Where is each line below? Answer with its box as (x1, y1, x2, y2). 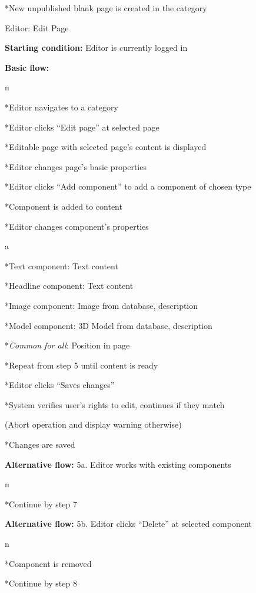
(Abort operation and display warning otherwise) (5, 418, 182, 431)
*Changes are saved (5, 438, 75, 451)
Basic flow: (5, 61, 49, 73)
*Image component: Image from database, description (5, 299, 198, 311)
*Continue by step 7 (5, 497, 77, 510)
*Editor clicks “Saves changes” (5, 379, 115, 391)
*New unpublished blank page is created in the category (5, 2, 207, 14)
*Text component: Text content (5, 259, 118, 272)
